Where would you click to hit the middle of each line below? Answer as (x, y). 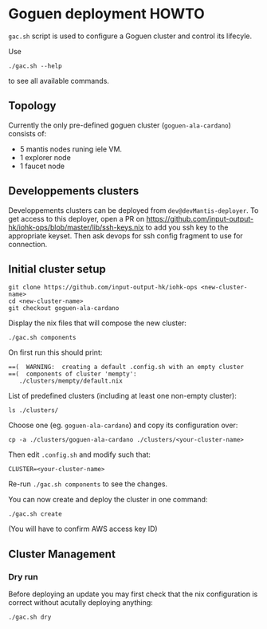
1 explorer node (45, 157)
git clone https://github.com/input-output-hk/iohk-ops (103, 288)
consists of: (27, 133)
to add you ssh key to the (187, 227)
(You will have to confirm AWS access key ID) (83, 529)
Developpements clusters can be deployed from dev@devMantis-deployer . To (133, 210)
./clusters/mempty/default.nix (71, 381)
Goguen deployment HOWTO (106, 14)
